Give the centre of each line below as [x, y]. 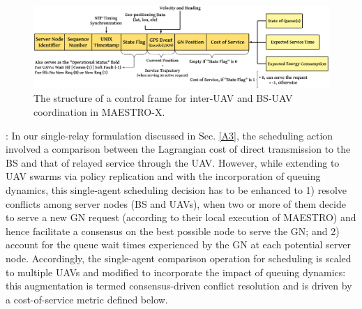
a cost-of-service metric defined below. [87, 299]
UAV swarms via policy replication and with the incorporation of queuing [163, 176]
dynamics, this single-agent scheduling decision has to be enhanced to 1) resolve [176, 189]
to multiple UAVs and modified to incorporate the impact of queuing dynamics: [176, 272]
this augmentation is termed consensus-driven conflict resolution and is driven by [179, 286]
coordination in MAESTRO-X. [99, 112]
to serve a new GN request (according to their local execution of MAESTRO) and [181, 217]
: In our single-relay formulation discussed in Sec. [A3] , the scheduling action [169, 135]
